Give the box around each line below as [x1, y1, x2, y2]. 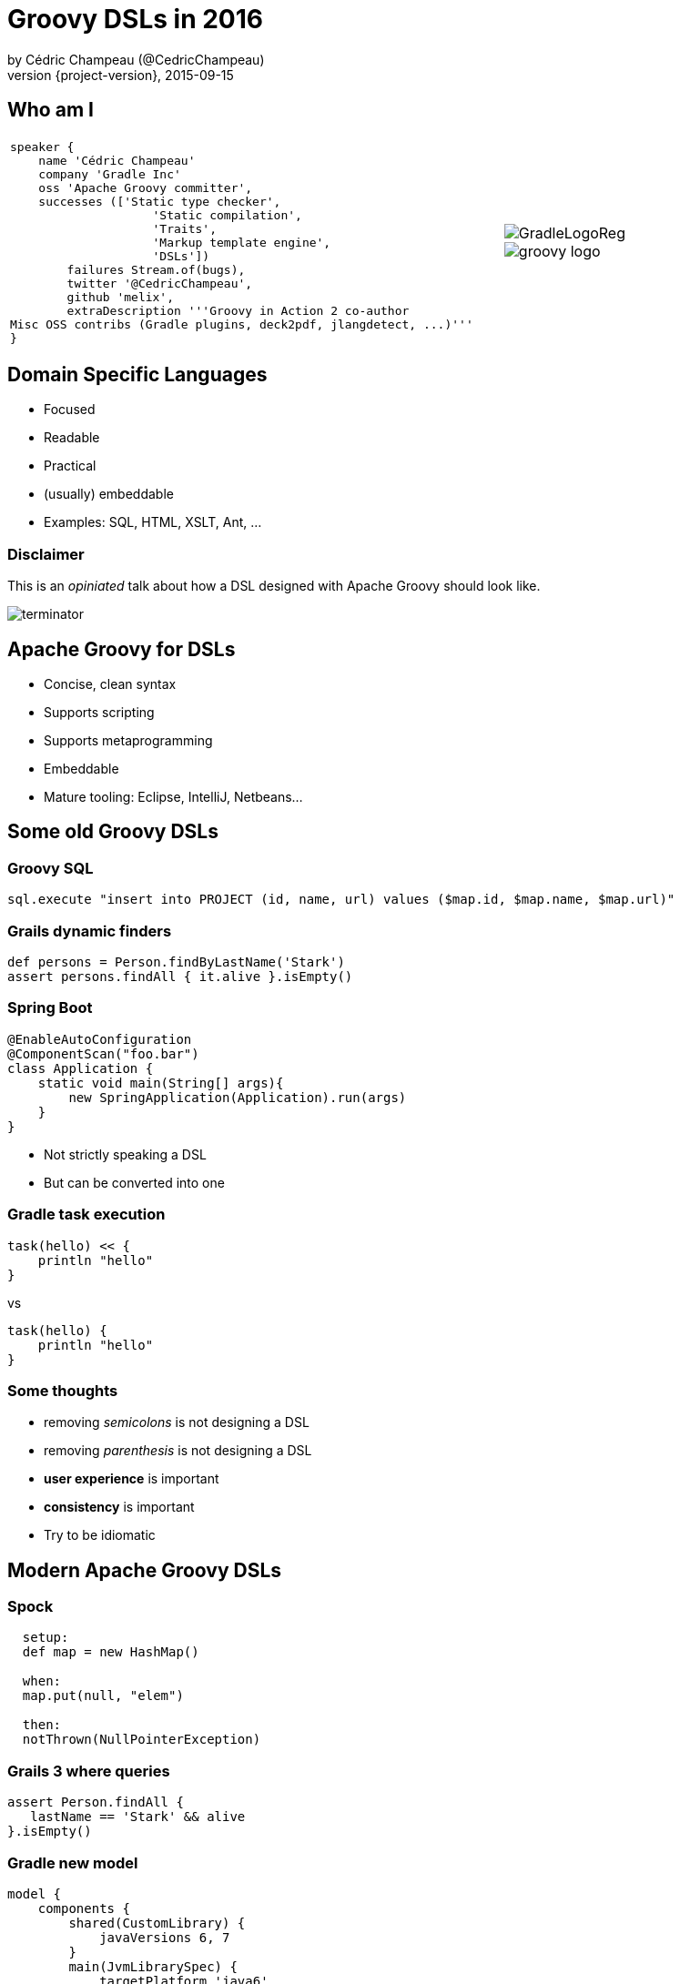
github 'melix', [66, 289, 175, 304]
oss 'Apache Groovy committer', [38, 180, 253, 195]
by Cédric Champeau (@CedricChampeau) [7, 51, 265, 67]
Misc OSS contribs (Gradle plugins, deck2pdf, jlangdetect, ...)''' [10, 317, 473, 331]
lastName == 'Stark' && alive [30, 1809, 246, 1825]
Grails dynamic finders [7, 921, 172, 940]
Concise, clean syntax [44, 676, 177, 693]
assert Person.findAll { [7, 1795, 184, 1810]
